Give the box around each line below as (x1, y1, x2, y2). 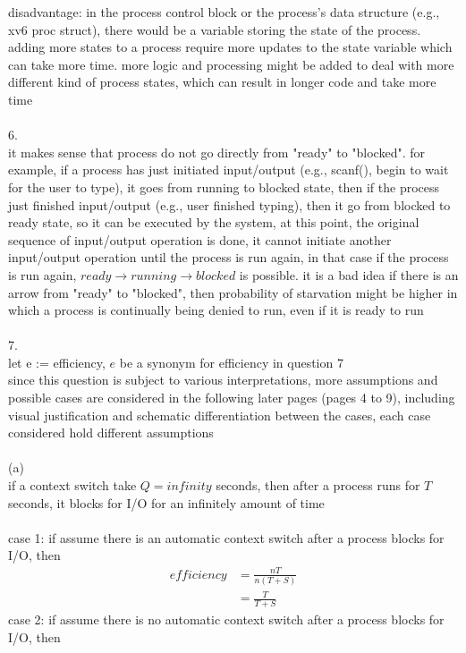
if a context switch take (8, 476, 137, 495)
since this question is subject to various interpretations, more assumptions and (8, 370, 438, 389)
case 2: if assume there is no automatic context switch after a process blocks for (8, 610, 445, 629)
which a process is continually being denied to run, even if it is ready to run (8, 301, 424, 319)
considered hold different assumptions (8, 423, 214, 442)
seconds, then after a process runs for (216, 476, 420, 495)
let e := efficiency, (8, 352, 106, 371)
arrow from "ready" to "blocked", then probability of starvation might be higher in (8, 283, 458, 301)
